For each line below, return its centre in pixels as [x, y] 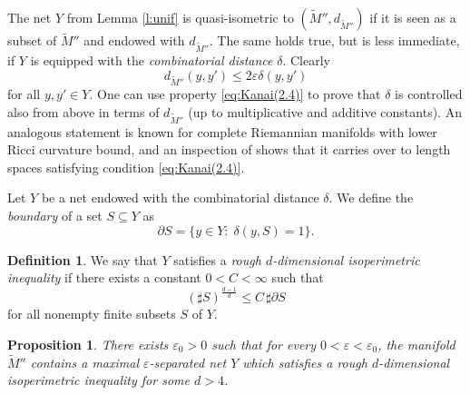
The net [29, 17]
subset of [32, 40]
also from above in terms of [83, 111]
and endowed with [134, 40]
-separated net [188, 362]
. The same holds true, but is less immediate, [334, 40]
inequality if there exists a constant [104, 277]
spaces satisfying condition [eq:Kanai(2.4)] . [126, 167]
